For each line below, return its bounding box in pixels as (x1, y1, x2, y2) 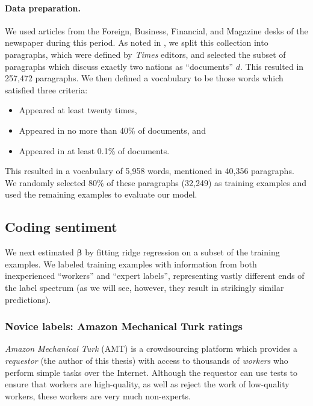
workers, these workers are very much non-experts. (5, 389, 191, 402)
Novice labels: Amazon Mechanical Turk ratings (5, 319, 243, 334)
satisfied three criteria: (5, 83, 88, 96)
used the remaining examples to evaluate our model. (5, 188, 197, 201)
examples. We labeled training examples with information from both (5, 257, 257, 270)
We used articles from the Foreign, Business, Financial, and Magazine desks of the (5, 24, 308, 37)
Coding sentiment (5, 217, 117, 236)
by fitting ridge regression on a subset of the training (85, 246, 280, 258)
